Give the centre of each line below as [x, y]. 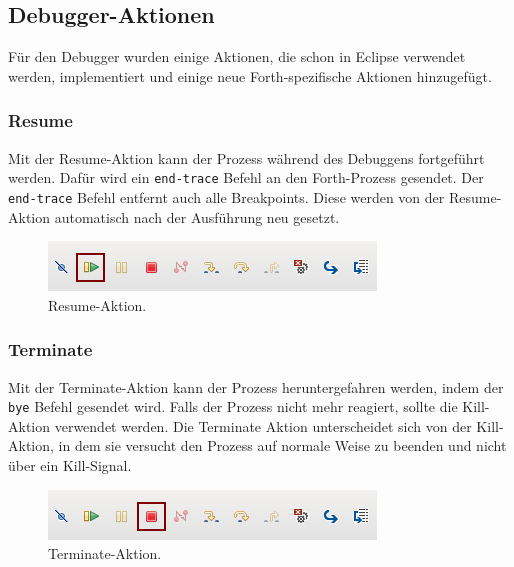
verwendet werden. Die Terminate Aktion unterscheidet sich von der [263, 425]
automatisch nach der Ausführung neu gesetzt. [197, 216]
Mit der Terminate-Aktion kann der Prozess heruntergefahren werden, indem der [256, 386]
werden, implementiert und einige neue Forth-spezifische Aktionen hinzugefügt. [250, 75]
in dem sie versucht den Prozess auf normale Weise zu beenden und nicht [282, 445]
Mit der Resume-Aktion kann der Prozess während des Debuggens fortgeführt [246, 157]
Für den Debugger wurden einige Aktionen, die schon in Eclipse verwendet [237, 56]
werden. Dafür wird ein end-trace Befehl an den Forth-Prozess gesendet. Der [246, 177]
